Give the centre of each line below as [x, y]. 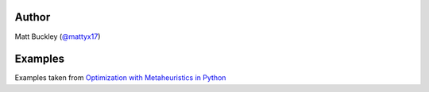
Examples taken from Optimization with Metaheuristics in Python [120, 78]
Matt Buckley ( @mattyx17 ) [58, 36]
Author [33, 17]
